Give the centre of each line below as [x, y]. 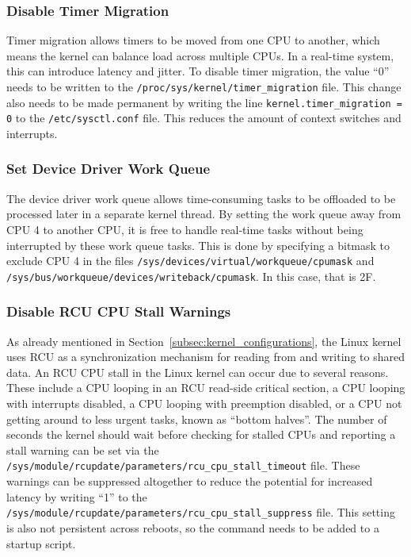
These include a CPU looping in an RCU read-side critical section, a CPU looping [206, 388]
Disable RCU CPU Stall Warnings [119, 311]
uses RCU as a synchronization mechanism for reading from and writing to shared [205, 357]
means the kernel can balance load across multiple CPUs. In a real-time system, [200, 55]
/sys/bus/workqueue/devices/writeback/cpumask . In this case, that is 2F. [191, 276]
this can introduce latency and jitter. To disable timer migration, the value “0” [198, 71]
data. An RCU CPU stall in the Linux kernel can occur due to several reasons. [198, 372]
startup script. [41, 543]
